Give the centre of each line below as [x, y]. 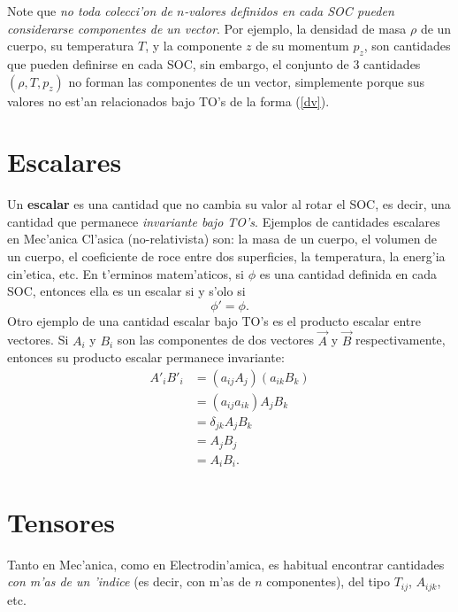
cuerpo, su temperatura [71, 46]
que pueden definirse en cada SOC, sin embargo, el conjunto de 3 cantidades [214, 63]
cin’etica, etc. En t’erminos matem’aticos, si [126, 273]
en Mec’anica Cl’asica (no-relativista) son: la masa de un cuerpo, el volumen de [222, 239]
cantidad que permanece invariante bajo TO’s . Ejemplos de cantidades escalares [224, 221]
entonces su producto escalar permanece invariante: [146, 357]
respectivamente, [401, 340]
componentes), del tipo [328, 581]
